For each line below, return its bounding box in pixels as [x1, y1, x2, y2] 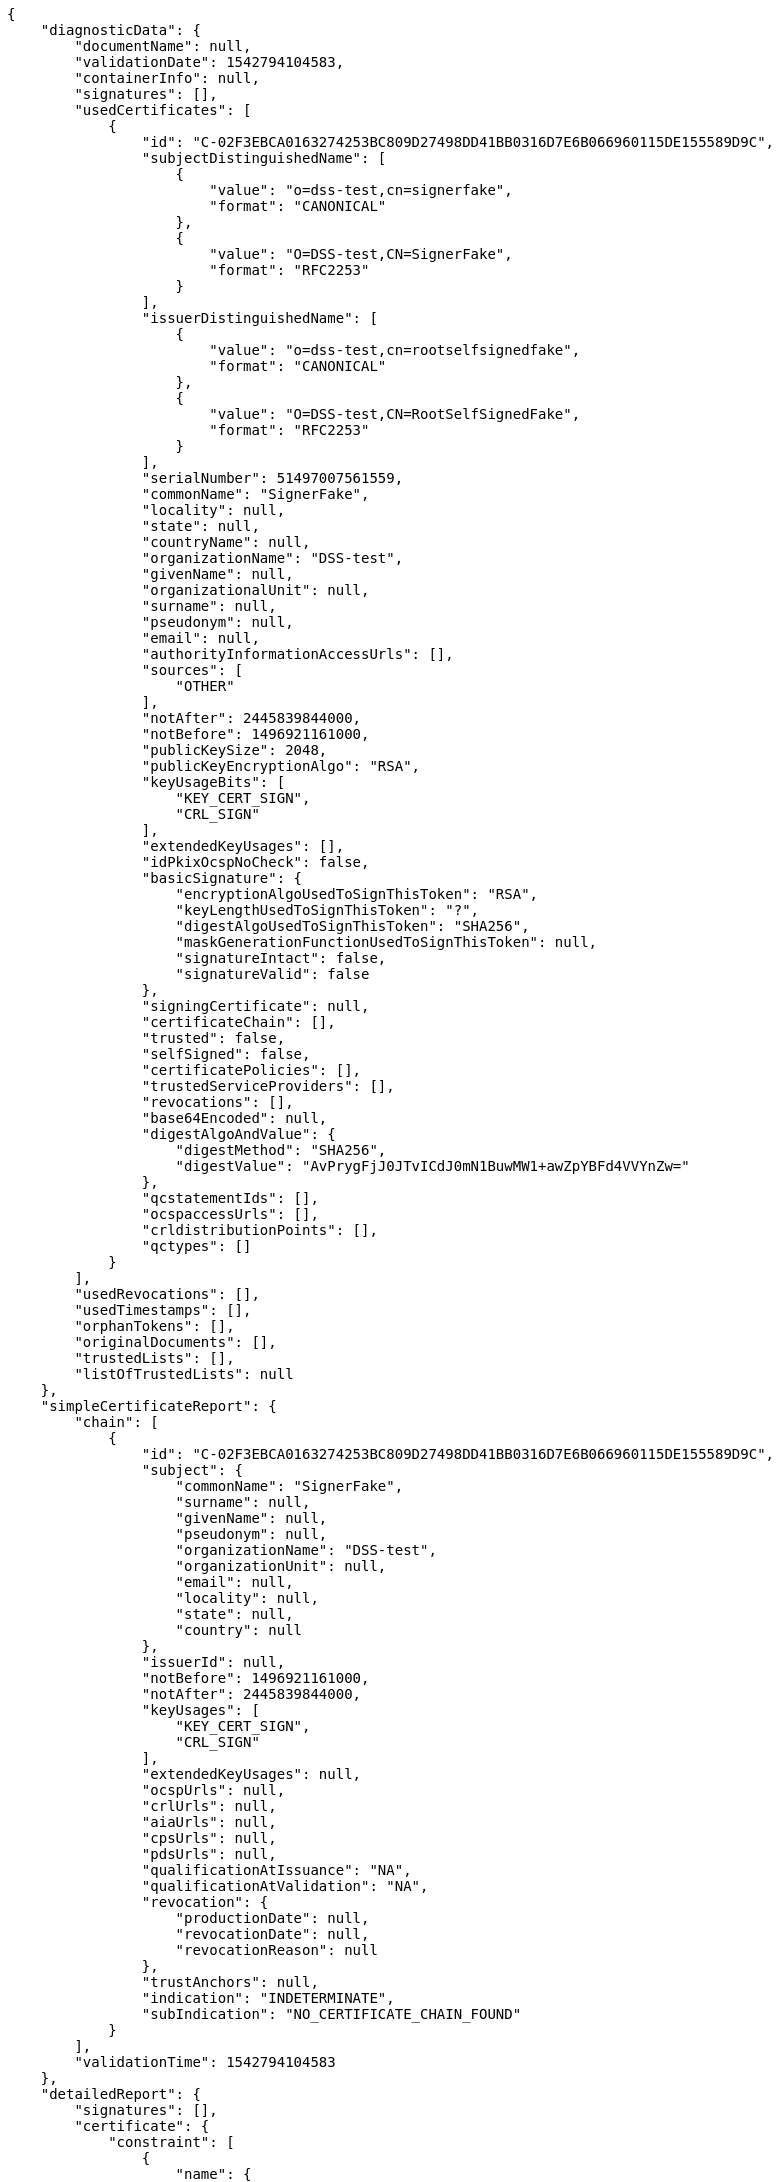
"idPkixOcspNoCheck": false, [141, 854, 370, 870]
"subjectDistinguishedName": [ [141, 150, 387, 166]
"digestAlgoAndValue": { [141, 1126, 336, 1142]
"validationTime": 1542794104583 [74, 2054, 336, 2070]
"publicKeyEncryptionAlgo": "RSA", [141, 758, 421, 774]
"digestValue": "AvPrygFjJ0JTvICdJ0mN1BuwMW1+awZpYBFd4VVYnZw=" [175, 1158, 690, 1174]
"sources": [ [141, 662, 244, 678]
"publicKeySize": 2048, [141, 742, 328, 758]
